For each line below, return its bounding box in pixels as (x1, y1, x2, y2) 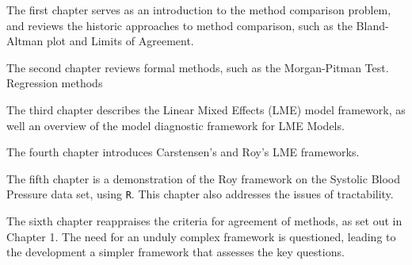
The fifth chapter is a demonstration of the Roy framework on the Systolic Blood (6, 170, 400, 186)
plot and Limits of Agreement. (46, 33, 194, 49)
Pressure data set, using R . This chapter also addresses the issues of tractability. (6, 186, 394, 202)
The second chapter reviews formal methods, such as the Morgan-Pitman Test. (6, 59, 389, 75)
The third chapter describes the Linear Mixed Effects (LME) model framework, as (6, 101, 406, 117)
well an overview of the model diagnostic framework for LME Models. (6, 117, 345, 133)
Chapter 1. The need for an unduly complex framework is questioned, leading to (6, 228, 396, 244)
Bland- (356, 17, 389, 33)
